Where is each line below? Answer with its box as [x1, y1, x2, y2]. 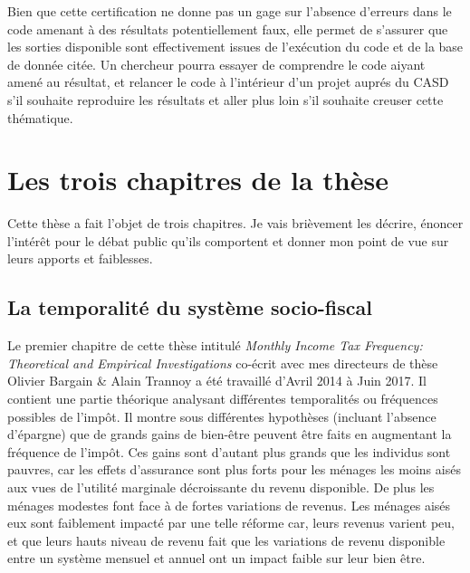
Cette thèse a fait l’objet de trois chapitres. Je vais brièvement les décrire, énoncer [7, 214, 464, 233]
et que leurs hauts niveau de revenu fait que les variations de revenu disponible [7, 530, 446, 549]
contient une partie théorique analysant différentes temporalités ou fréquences [7, 389, 438, 408]
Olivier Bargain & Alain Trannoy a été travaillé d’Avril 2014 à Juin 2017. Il [7, 371, 427, 390]
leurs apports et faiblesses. [7, 249, 153, 268]
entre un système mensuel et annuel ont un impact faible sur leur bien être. [7, 549, 426, 568]
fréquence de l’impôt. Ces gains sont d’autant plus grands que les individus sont [7, 442, 451, 461]
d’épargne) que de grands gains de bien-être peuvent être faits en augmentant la [7, 425, 452, 444]
